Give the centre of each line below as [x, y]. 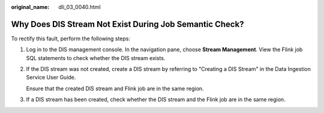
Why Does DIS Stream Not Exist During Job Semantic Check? [127, 24]
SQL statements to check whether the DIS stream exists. [96, 58]
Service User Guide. [51, 78]
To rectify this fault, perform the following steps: [71, 38]
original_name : [30, 7]
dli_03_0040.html [80, 7]
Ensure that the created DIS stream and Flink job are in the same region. [115, 88]
